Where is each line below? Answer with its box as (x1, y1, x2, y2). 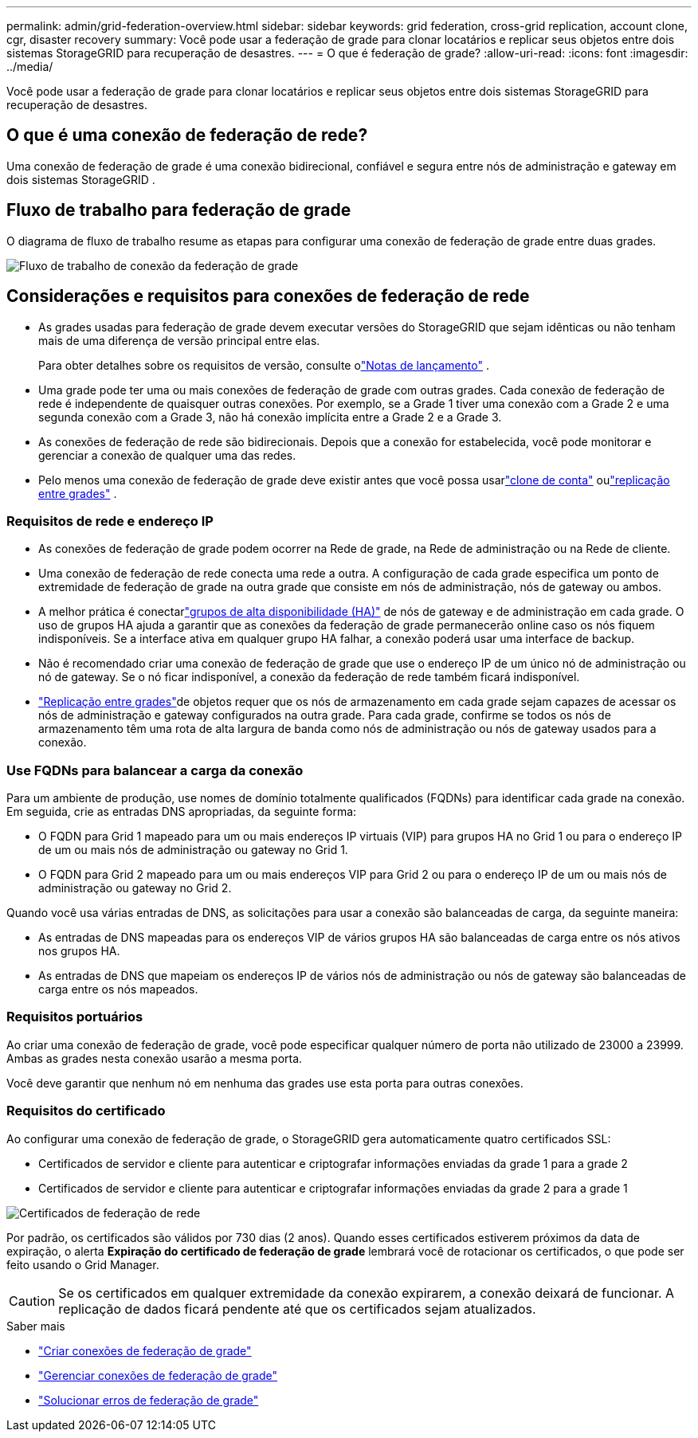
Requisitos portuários (6, 1009, 143, 1025)
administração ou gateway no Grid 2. (38, 881, 232, 895)
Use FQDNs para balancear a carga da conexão (6, 762, 304, 778)
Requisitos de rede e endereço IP (6, 512, 214, 529)
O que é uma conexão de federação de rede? (6, 125, 368, 146)
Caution (9, 1292, 56, 1309)
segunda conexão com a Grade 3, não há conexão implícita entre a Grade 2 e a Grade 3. (38, 409, 502, 424)
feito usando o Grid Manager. (6, 1257, 159, 1271)
